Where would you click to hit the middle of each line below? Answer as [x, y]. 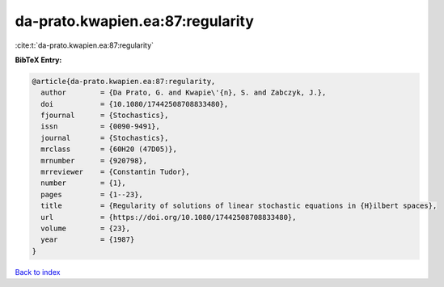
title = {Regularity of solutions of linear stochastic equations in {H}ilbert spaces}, [239, 206]
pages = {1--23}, [92, 194]
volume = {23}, [86, 228]
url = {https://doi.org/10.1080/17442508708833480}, [169, 217]
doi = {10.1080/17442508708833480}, [135, 104]
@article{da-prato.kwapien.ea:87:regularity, [124, 81]
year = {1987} [88, 240]
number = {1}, [84, 183]
